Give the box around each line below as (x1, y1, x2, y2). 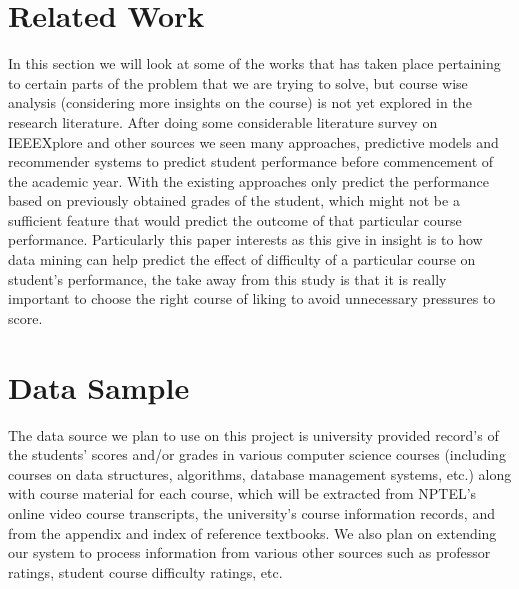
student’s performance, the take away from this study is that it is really (8, 268, 447, 289)
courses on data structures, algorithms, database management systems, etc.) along (8, 463, 512, 484)
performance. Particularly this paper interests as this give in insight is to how (8, 229, 483, 250)
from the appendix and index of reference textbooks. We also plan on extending (8, 522, 497, 543)
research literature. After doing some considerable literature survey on (8, 111, 438, 132)
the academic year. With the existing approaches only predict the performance (8, 170, 490, 191)
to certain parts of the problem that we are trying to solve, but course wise (8, 72, 468, 93)
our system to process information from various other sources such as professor (8, 542, 491, 563)
